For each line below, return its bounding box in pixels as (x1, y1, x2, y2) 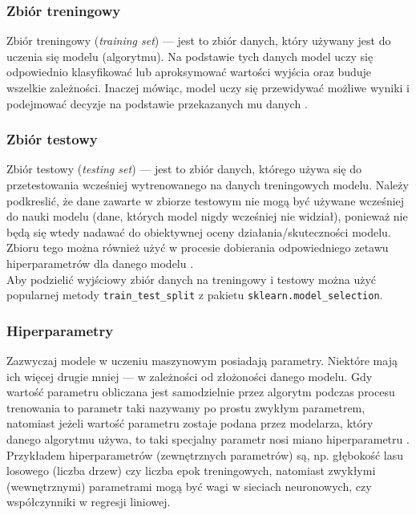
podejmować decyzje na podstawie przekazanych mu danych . (6, 95, 308, 112)
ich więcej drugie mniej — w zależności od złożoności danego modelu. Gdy (6, 367, 373, 384)
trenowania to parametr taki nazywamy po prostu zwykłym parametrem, (6, 399, 366, 416)
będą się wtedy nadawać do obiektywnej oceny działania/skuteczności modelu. (6, 223, 391, 240)
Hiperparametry (6, 320, 114, 340)
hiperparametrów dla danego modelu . (6, 254, 194, 271)
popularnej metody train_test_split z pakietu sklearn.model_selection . (6, 286, 383, 303)
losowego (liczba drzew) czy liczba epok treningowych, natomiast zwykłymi (6, 462, 376, 479)
